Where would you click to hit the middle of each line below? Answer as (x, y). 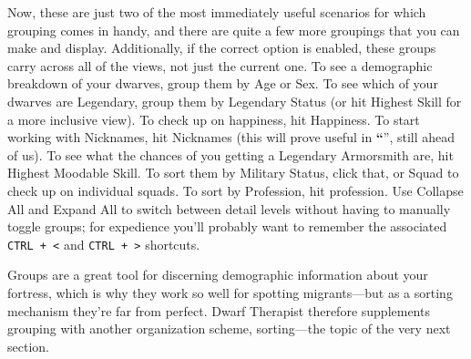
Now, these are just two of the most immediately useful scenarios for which (217, 12)
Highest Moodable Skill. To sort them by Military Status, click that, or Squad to (233, 173)
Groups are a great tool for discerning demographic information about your (218, 275)
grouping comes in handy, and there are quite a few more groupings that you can (234, 30)
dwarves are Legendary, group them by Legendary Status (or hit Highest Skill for (235, 101)
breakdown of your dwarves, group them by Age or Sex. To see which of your (223, 83)
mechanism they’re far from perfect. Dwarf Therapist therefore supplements (219, 310)
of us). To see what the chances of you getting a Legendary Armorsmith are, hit (230, 154)
